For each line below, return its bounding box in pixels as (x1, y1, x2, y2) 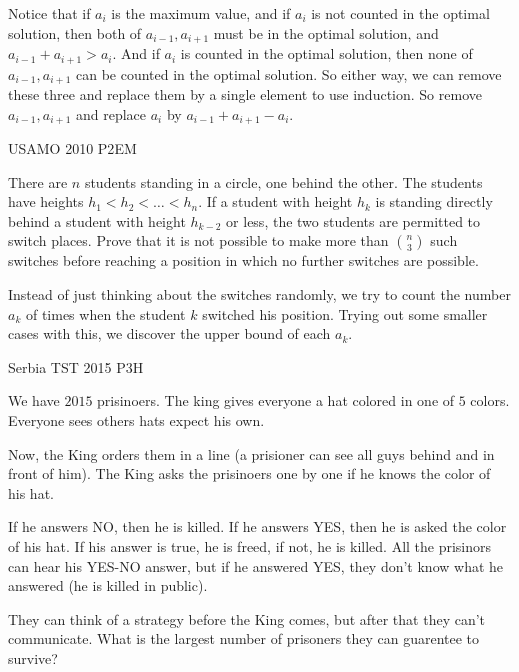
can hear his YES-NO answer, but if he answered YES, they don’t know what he (8, 555, 504, 576)
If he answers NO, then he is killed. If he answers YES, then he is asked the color (8, 516, 507, 537)
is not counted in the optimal (311, 3, 490, 23)
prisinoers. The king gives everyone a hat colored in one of (97, 390, 455, 411)
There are (8, 171, 68, 192)
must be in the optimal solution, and (213, 22, 439, 43)
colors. (470, 390, 510, 411)
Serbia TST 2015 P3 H (8, 356, 144, 377)
